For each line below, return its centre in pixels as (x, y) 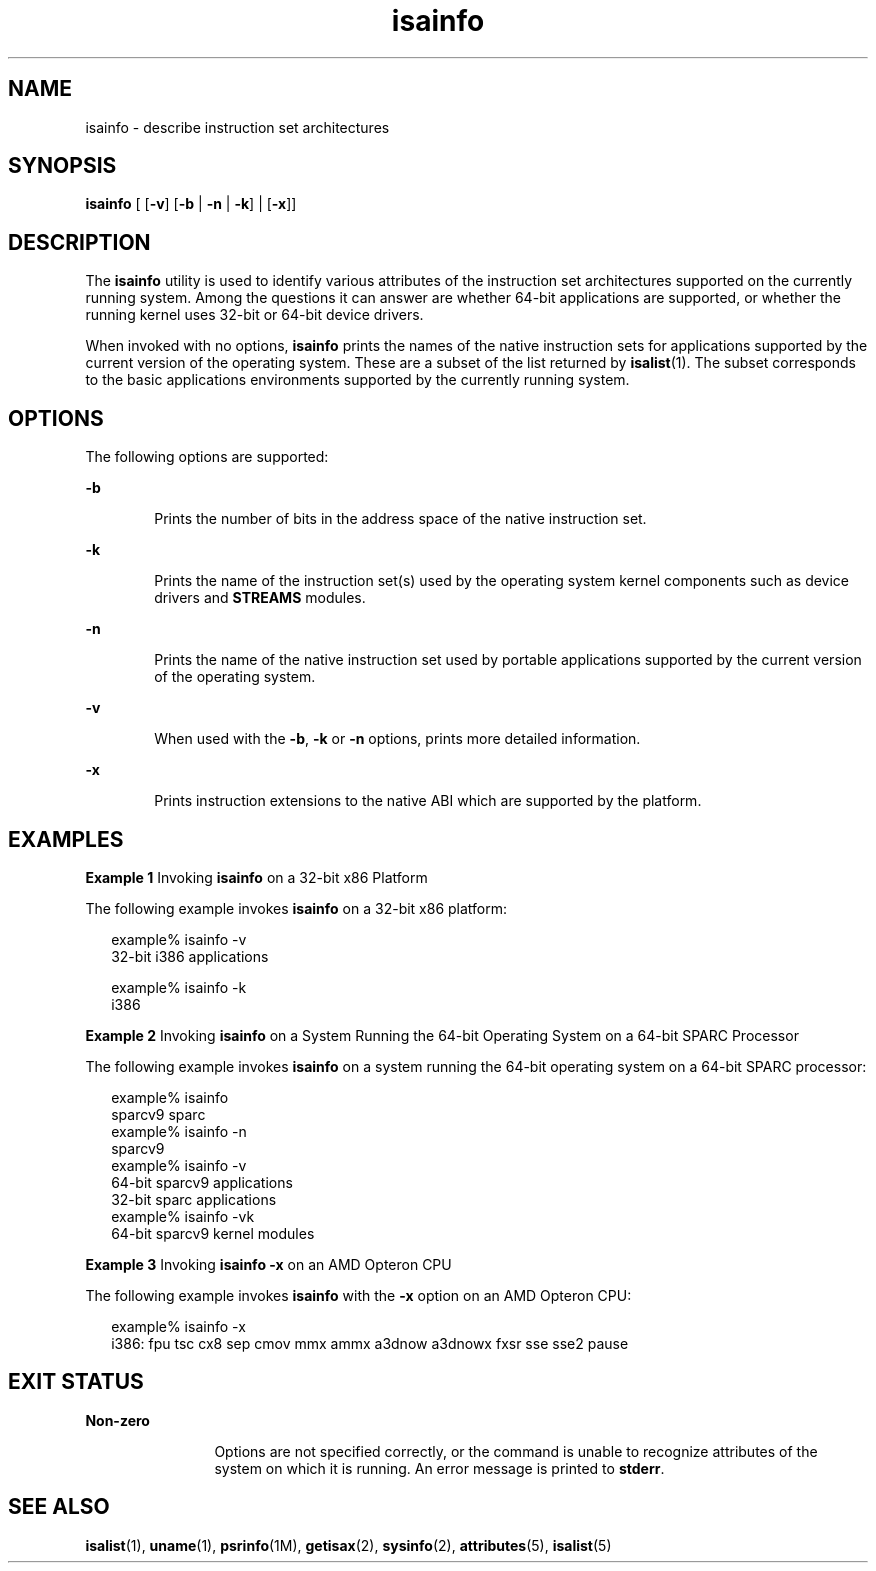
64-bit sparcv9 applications (202, 1182)
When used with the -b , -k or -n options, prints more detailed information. (397, 739)
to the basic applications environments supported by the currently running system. (357, 380)
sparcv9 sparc (158, 1114)
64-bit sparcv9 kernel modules (213, 1233)
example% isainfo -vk (183, 1216)
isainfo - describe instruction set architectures (237, 127)
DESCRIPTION (79, 242)
